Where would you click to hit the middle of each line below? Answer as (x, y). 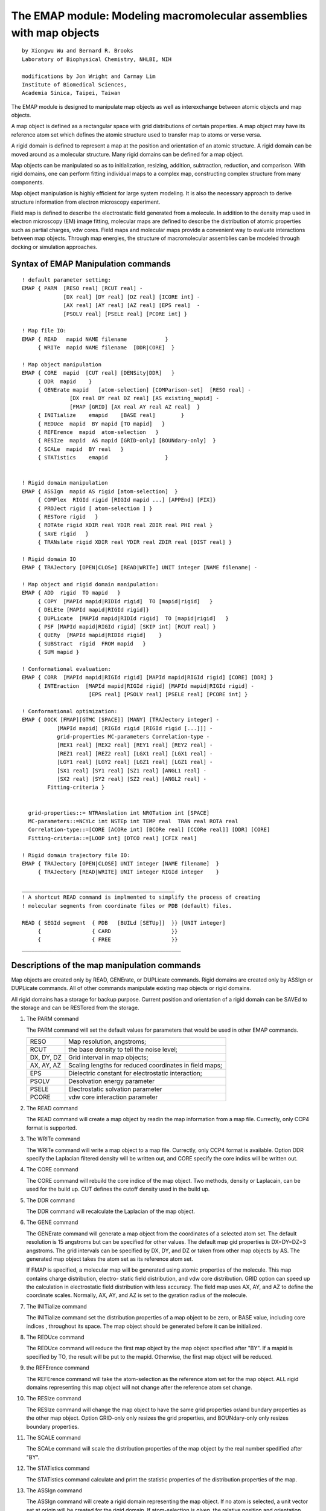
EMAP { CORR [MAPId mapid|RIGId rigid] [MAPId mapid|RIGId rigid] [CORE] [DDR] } (148, 678)
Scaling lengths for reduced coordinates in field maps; (145, 1066)
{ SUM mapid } (59, 652)
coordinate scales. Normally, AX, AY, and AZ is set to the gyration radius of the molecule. (137, 1295)
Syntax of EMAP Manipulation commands (91, 264)
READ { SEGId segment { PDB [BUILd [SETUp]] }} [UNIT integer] (124, 923)
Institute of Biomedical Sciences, (75, 84)
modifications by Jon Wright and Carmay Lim (89, 76)
